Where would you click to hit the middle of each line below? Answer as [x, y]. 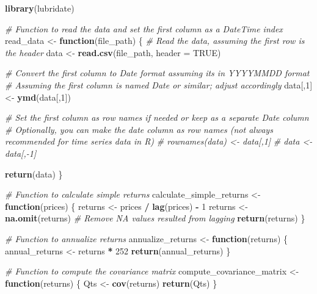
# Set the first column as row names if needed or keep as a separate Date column [157, 117]
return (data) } [34, 174]
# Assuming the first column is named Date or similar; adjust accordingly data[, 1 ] [159, 84]
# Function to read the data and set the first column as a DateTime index [144, 28]
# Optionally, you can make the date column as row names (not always [139, 129]
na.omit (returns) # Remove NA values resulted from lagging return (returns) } [155, 218]
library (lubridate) [40, 8]
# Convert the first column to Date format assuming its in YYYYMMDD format [157, 73]
